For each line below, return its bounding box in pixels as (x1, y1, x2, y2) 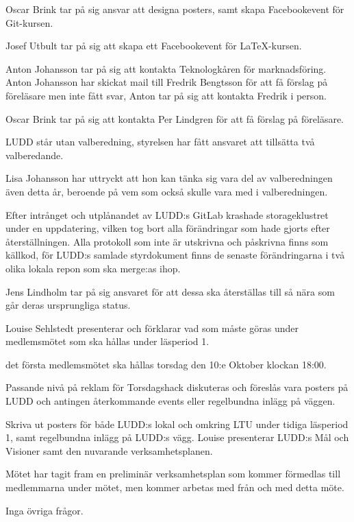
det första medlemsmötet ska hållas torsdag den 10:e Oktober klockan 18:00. (5, 357, 327, 371)
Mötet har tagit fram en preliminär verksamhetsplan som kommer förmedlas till (5, 466, 341, 481)
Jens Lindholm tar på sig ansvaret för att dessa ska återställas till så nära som (5, 284, 335, 298)
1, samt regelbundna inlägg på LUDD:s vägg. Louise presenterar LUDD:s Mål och (5, 430, 349, 444)
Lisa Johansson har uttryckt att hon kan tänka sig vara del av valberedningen (5, 171, 333, 185)
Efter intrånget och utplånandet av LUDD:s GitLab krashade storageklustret (5, 207, 329, 222)
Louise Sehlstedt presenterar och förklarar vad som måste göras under (5, 320, 299, 335)
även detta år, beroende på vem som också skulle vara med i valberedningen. (5, 184, 328, 198)
